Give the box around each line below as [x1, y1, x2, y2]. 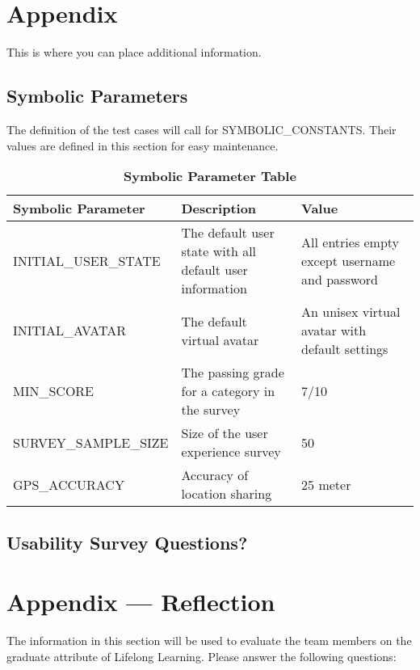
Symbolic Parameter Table [124, 166, 296, 186]
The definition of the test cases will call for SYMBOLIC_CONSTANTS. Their [6, 120, 397, 137]
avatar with [301, 321, 367, 340]
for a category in [181, 381, 275, 401]
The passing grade [181, 363, 284, 382]
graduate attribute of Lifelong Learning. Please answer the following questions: [6, 647, 397, 664]
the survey [181, 400, 241, 419]
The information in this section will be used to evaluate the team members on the [6, 632, 412, 649]
